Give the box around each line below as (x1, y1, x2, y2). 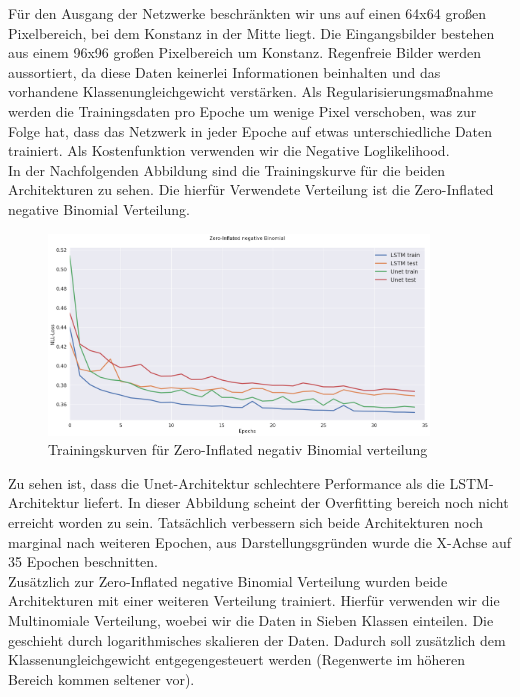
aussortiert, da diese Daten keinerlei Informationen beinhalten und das (8, 61, 441, 82)
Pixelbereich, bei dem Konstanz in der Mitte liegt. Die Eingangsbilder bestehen (8, 22, 495, 43)
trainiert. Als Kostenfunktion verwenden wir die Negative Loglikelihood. (8, 140, 450, 161)
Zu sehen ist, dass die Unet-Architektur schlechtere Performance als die (8, 472, 445, 493)
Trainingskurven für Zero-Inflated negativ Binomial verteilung (48, 439, 428, 460)
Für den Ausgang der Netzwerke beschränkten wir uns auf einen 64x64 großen (8, 3, 486, 23)
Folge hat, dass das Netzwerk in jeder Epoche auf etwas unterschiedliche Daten (8, 120, 493, 141)
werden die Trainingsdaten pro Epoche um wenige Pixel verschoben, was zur (8, 100, 477, 121)
